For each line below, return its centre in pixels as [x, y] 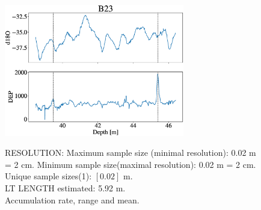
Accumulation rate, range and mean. [72, 199]
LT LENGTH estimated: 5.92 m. [65, 188]
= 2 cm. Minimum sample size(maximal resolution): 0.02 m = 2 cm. [130, 164]
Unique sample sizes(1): [48, 176]
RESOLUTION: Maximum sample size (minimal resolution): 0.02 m [130, 153]
